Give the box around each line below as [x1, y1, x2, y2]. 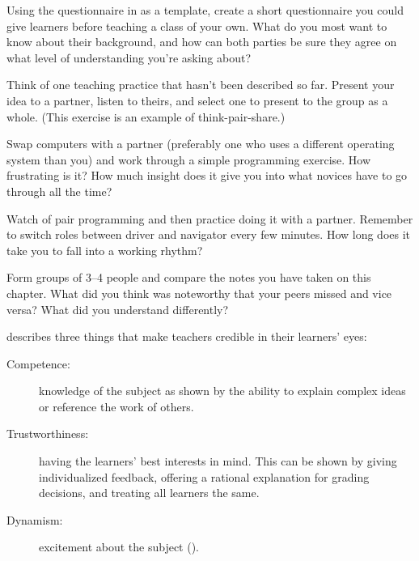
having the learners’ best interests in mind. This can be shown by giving [39, 453, 397, 470]
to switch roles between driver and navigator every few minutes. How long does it [6, 226, 411, 243]
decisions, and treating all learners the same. [39, 484, 260, 501]
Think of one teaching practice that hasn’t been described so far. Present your [6, 76, 395, 93]
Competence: [6, 355, 70, 372]
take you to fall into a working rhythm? [6, 241, 203, 258]
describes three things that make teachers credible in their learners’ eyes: [6, 328, 367, 345]
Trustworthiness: [6, 425, 89, 442]
